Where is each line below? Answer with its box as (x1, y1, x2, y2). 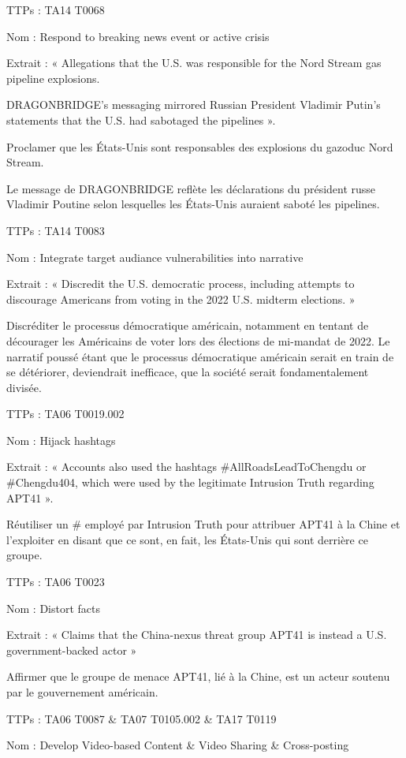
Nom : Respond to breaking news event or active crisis (6, 28, 270, 44)
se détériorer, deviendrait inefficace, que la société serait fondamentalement (6, 364, 369, 380)
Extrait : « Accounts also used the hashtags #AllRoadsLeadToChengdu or (6, 458, 367, 475)
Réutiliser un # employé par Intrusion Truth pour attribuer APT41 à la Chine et (6, 516, 400, 532)
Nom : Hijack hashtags (6, 431, 116, 448)
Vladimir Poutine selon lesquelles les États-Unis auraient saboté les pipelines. (6, 196, 380, 212)
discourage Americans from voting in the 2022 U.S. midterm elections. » (6, 290, 356, 307)
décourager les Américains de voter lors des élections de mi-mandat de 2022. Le (6, 332, 390, 349)
